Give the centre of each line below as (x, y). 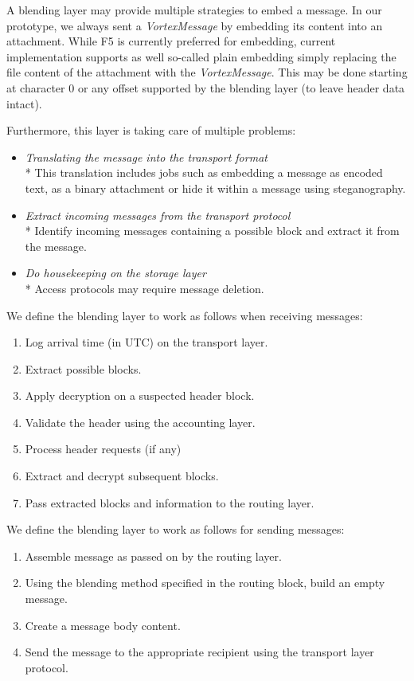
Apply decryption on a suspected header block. (140, 395)
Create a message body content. (103, 625)
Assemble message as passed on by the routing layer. (153, 556)
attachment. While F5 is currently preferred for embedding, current (171, 41)
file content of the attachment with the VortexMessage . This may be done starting (207, 72)
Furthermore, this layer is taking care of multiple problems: (151, 130)
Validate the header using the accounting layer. (140, 422)
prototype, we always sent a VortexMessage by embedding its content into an (195, 25)
